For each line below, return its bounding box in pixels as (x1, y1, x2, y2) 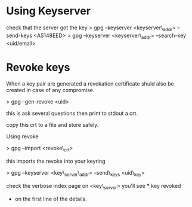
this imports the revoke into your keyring (6, 157, 106, 165)
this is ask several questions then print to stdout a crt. (6, 109, 138, 117)
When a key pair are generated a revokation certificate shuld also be (6, 80, 175, 87)
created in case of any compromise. (6, 87, 95, 94)
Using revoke (6, 133, 39, 140)
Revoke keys (6, 60, 70, 74)
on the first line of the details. (14, 195, 88, 202)
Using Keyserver (6, 4, 91, 18)
